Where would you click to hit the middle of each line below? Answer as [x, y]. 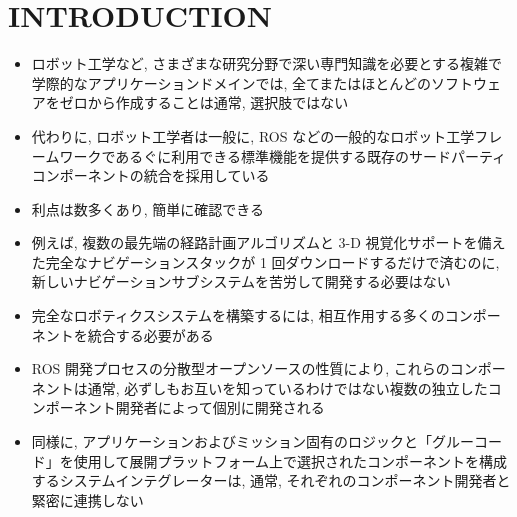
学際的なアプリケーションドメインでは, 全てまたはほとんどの [231, 82]
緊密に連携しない [87, 499]
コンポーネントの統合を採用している [150, 175]
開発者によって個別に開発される [220, 407]
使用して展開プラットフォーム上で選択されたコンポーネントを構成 [290, 460]
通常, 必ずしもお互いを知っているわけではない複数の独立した [287, 387]
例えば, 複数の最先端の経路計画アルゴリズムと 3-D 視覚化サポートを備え [268, 242]
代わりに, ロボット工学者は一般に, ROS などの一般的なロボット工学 [253, 135]
